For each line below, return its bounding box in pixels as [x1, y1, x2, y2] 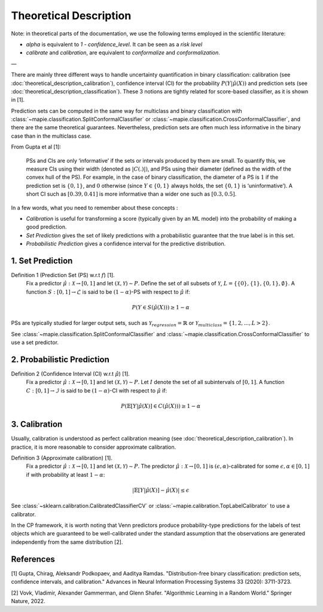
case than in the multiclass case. [11, 132, 92, 139]
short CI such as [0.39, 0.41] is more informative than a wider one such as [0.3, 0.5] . [26, 190, 237, 197]
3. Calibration [11, 419, 63, 430]
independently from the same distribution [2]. [11, 538, 123, 546]
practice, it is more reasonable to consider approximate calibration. [11, 443, 176, 450]
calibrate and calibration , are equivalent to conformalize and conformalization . [26, 49, 221, 56]
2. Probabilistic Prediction [11, 355, 110, 364]
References [11, 554, 55, 564]
